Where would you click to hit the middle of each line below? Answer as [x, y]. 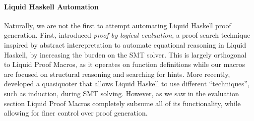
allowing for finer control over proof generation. [76, 113]
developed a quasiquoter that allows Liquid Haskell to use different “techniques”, [127, 84]
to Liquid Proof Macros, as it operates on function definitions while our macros [125, 64]
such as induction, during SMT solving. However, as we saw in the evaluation [122, 93]
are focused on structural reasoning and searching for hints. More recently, [117, 74]
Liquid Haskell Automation [51, 6]
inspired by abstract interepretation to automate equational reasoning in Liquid [125, 44]
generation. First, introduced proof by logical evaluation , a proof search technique [127, 35]
